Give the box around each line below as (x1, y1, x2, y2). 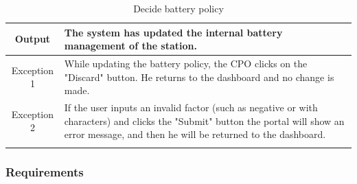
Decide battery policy (133, 1, 224, 15)
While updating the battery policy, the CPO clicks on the (64, 56, 308, 71)
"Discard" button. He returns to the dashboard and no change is (64, 69, 334, 84)
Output (14, 32, 51, 46)
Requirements (5, 163, 84, 180)
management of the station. (64, 38, 197, 53)
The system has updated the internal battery (64, 25, 283, 39)
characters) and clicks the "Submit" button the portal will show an (64, 113, 345, 128)
